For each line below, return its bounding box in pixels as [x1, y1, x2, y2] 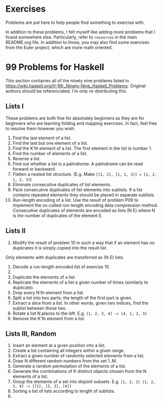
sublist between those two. [12, 305, 67, 311]
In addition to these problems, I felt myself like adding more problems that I [5, 29, 155, 35]
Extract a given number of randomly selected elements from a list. [12, 353, 145, 359]
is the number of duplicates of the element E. [12, 212, 103, 218]
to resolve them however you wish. [5, 125, 76, 131]
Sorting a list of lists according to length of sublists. [12, 388, 115, 394]
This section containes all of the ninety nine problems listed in [5, 77, 129, 83]
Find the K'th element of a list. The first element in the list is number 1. [12, 145, 152, 151]
